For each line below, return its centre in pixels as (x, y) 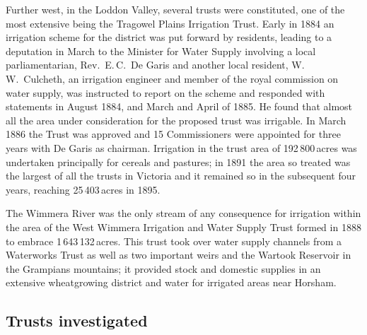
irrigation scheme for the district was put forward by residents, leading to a (169, 37)
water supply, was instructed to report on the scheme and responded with (165, 92)
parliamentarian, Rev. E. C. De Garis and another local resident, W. (155, 65)
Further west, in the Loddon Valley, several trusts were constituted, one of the (175, 9)
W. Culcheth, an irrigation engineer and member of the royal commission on (172, 78)
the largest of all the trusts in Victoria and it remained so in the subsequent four (181, 176)
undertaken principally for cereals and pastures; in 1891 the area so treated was (178, 161)
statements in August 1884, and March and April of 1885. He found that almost (179, 106)
